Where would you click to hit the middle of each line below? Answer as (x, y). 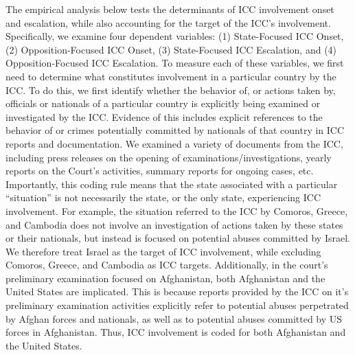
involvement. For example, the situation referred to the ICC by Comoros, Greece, (177, 210)
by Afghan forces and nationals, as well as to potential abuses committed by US (174, 318)
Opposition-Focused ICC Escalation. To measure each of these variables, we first (175, 63)
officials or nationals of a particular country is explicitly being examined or (163, 103)
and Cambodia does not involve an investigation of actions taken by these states (174, 224)
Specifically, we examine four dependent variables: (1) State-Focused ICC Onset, (175, 36)
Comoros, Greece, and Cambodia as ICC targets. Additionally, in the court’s (167, 265)
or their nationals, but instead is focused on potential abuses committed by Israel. (178, 238)
